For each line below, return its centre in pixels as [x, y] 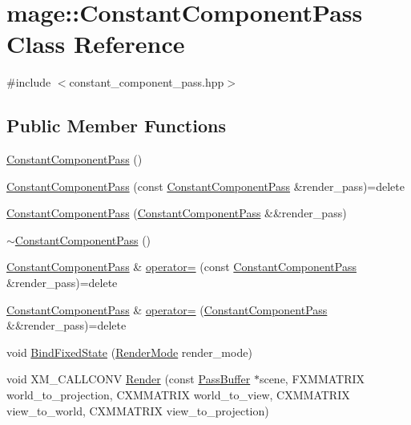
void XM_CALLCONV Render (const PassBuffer [129, 379]
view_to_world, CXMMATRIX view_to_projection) [138, 410]
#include [29, 82]
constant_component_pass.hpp [147, 82]
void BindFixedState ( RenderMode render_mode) [129, 352]
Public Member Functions [116, 125]
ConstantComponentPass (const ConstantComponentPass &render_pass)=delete [206, 186]
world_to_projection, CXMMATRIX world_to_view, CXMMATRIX [178, 395]
